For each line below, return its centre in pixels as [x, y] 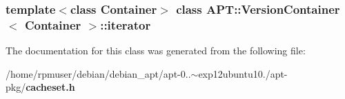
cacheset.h [50, 87]
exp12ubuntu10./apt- [243, 73]
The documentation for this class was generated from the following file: [156, 51]
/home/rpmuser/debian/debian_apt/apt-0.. [98, 73]
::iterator [126, 24]
